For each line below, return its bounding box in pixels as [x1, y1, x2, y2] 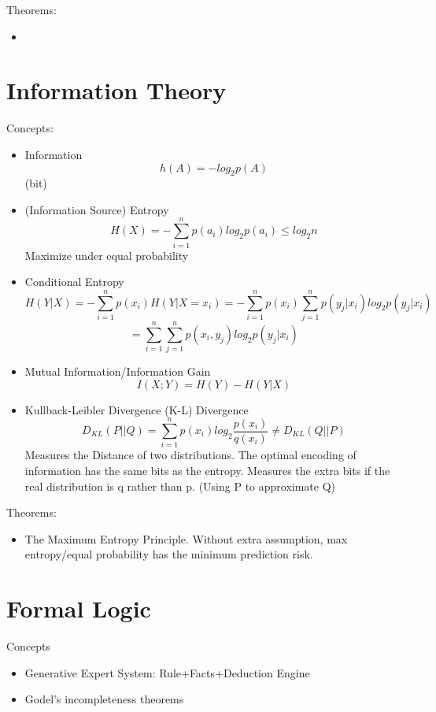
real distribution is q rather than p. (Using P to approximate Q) [24, 477, 336, 494]
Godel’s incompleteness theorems [24, 691, 184, 707]
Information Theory [6, 74, 227, 106]
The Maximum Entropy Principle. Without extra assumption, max [24, 530, 348, 547]
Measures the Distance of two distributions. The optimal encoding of [24, 447, 357, 463]
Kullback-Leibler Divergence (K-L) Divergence [24, 401, 249, 417]
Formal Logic [6, 592, 151, 625]
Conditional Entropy [24, 273, 124, 290]
